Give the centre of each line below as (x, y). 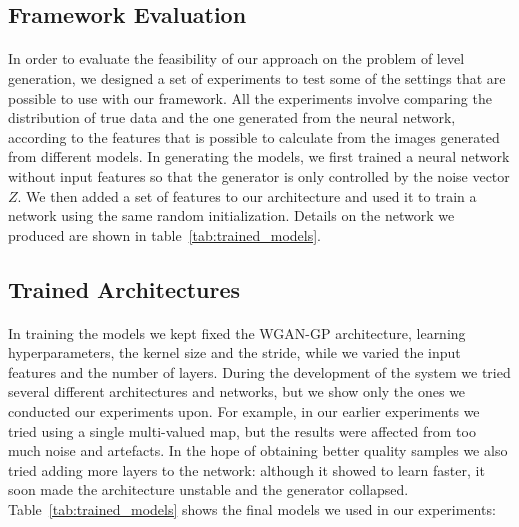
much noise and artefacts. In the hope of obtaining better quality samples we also (258, 450)
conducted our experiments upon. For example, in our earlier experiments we (244, 411)
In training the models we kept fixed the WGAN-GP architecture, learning (237, 332)
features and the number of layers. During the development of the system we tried (259, 371)
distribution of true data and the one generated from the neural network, (232, 117)
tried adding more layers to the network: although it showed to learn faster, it (246, 469)
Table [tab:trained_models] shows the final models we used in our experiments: (252, 509)
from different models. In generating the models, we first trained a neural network (259, 156)
